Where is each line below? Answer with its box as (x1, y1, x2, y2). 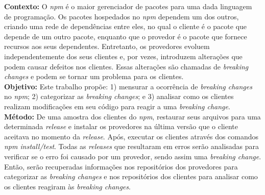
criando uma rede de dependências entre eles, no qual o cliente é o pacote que (4, 21, 247, 32)
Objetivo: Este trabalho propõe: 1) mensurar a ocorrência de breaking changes (4, 81, 252, 91)
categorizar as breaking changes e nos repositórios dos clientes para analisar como (4, 171, 258, 182)
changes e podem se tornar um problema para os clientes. (4, 71, 184, 82)
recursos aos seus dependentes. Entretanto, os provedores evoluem (4, 41, 210, 52)
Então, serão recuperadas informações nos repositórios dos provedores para (4, 161, 238, 172)
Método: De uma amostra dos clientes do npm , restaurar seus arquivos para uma (4, 111, 261, 121)
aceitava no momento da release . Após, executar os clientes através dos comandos (4, 131, 259, 141)
